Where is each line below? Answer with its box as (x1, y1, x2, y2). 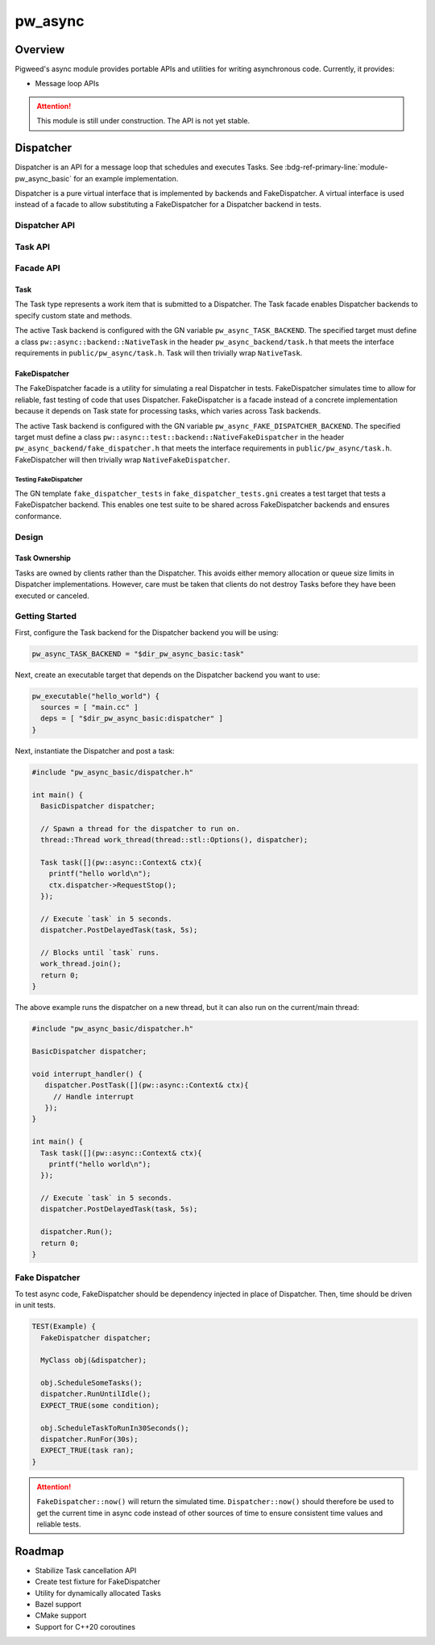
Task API (14, 241, 51, 252)
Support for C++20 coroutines (35, 1622, 136, 1631)
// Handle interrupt (52, 1092, 135, 1101)
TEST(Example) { (31, 1322, 97, 1331)
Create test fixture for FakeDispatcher (35, 1576, 161, 1587)
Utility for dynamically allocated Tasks (35, 1588, 161, 1597)
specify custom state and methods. (14, 310, 132, 320)
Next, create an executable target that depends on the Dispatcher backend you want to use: (14, 670, 321, 679)
